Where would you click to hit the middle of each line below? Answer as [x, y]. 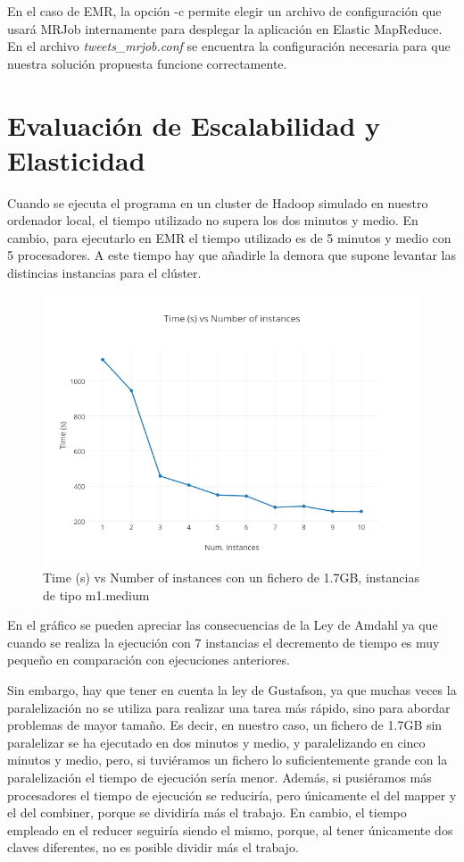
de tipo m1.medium [96, 594]
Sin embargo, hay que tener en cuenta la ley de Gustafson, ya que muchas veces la [232, 690]
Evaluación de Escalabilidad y [194, 125]
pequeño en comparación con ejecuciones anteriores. [149, 660]
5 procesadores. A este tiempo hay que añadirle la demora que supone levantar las [232, 255]
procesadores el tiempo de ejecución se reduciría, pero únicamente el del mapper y [232, 795]
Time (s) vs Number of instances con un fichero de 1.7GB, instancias [231, 577]
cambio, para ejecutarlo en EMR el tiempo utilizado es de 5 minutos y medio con [229, 237]
